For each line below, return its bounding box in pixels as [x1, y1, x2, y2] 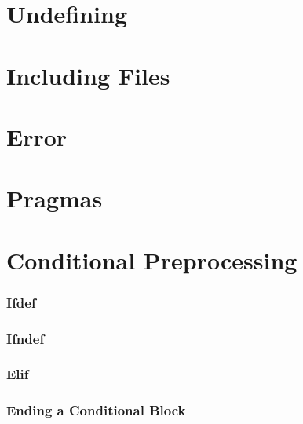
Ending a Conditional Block [6, 400, 186, 420]
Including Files [6, 59, 170, 91]
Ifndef [6, 328, 45, 348]
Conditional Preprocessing [6, 243, 298, 276]
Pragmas [6, 182, 103, 214]
